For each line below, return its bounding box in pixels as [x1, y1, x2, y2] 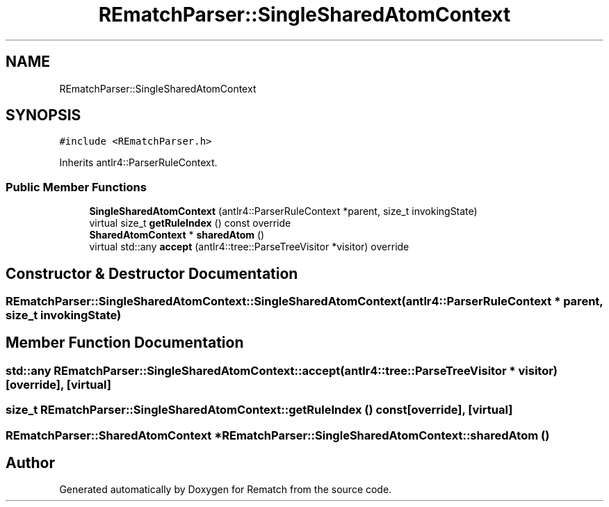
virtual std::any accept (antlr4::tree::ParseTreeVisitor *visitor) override [89, 241, 409, 253]
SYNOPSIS [6, 106, 81, 124]
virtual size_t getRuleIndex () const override [89, 217, 291, 230]
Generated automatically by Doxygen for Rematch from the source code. [59, 483, 392, 496]
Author [6, 454, 55, 472]
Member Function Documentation [6, 334, 244, 352]
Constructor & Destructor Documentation [6, 264, 298, 282]
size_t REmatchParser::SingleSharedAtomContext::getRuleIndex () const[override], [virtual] [6, 403, 513, 417]
